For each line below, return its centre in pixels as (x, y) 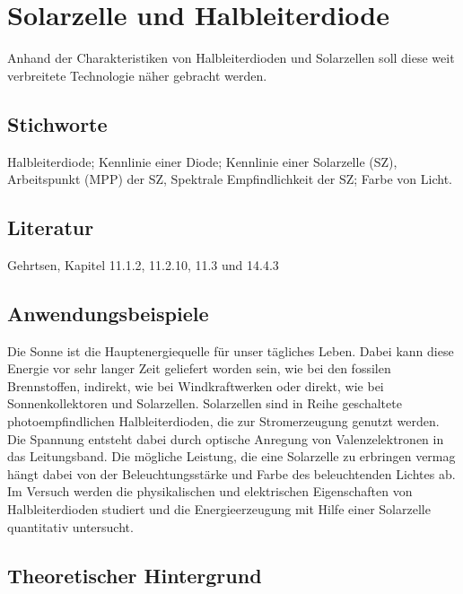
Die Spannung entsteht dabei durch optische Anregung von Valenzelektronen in (226, 438)
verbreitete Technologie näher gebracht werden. (137, 75)
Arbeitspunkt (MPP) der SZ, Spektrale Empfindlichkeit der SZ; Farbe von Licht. (230, 179)
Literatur (51, 227)
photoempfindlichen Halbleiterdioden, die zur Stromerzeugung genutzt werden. (223, 421)
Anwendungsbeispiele (108, 313)
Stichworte (57, 123)
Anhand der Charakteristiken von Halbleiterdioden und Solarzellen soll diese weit (231, 58)
